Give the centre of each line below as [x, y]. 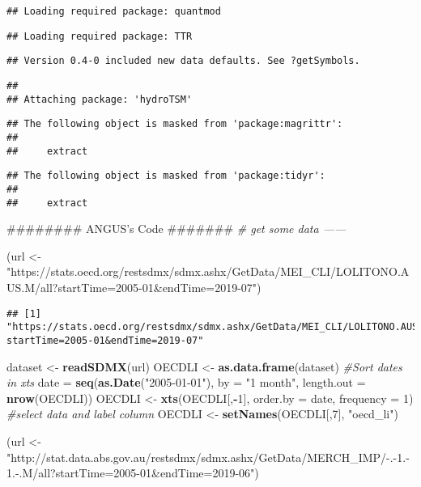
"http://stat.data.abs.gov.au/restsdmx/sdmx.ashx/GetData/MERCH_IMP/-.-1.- [208, 457]
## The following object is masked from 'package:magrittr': [175, 124]
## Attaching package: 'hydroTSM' [100, 99]
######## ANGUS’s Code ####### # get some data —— [176, 229]
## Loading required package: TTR [100, 36]
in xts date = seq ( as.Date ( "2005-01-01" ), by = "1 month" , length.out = [186, 382]
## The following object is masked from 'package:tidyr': [166, 176]
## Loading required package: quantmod [114, 11]
